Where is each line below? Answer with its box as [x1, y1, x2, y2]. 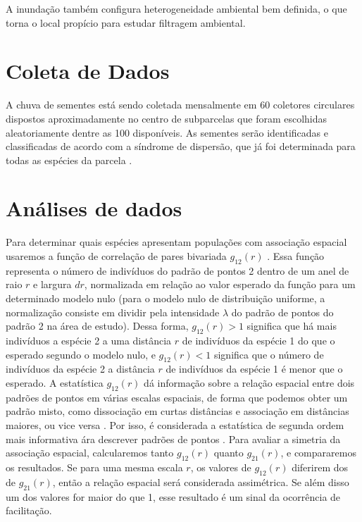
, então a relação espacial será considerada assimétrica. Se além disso [52, 474, 349, 489]
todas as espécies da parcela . [6, 152, 132, 167]
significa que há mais [246, 318, 337, 333]
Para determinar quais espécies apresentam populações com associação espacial [6, 235, 347, 249]
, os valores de [190, 459, 251, 474]
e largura [33, 277, 72, 292]
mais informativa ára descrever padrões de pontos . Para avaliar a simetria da [6, 431, 341, 446]
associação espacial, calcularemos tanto [6, 445, 174, 460]
